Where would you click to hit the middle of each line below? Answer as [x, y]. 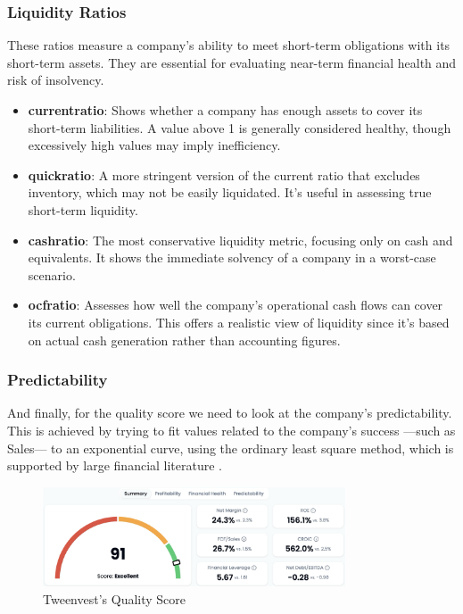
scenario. [52, 274]
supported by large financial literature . [115, 465]
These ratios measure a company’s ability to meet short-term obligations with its [229, 45]
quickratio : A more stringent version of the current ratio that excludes [224, 174]
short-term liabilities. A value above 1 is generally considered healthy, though [240, 127]
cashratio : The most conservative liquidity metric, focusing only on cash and [240, 240]
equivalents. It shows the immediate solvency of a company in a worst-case [232, 257]
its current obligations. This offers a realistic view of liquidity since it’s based [239, 322]
